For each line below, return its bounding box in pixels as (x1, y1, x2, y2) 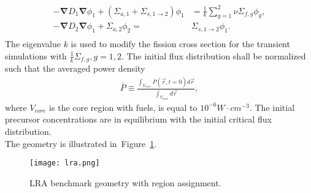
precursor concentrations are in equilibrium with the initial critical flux (5, 113, 272, 126)
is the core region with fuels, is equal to (49, 100, 198, 113)
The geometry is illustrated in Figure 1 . (5, 137, 157, 149)
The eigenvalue (5, 37, 61, 50)
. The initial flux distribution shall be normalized (121, 49, 306, 62)
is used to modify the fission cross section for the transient (71, 37, 290, 50)
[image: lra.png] (29, 159, 100, 168)
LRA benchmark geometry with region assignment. (29, 176, 221, 189)
